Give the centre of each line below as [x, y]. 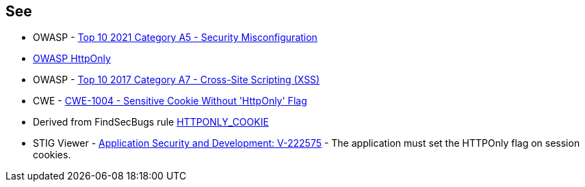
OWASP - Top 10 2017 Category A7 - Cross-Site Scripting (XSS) [177, 80]
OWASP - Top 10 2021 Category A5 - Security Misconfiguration [175, 38]
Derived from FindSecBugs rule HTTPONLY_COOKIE [151, 122]
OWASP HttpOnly [72, 59]
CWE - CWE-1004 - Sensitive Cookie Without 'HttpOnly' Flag [170, 101]
